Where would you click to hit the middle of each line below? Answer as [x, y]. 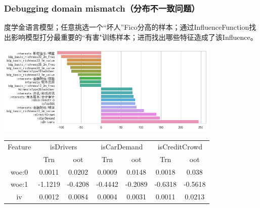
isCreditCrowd [180, 146]
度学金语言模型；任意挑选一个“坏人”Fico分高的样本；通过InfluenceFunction [127, 27]
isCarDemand [122, 146]
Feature [19, 146]
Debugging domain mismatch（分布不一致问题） [102, 8]
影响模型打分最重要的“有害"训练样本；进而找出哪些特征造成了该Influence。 [134, 37]
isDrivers [63, 146]
